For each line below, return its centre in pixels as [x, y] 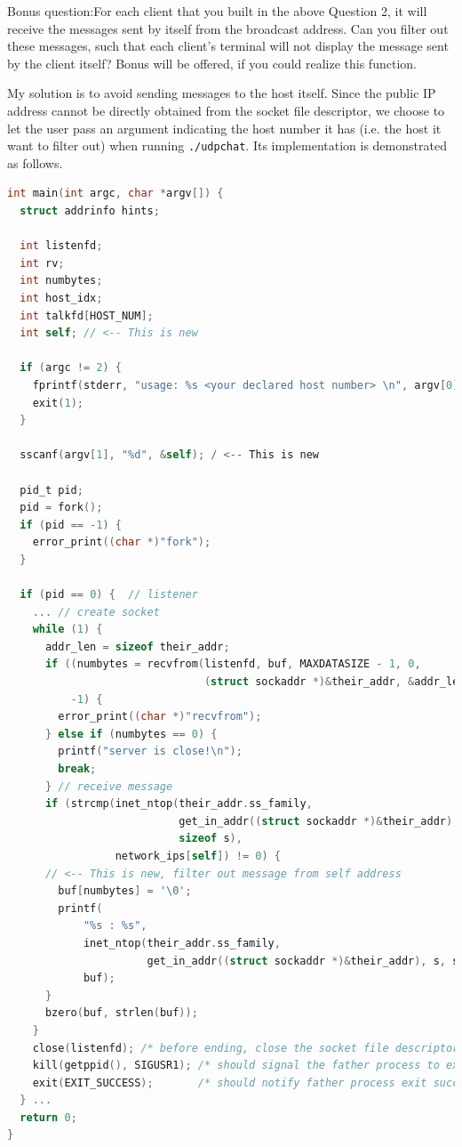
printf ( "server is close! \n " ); [150, 751]
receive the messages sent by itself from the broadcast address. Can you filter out [228, 28]
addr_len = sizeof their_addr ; [137, 646]
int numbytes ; [61, 281]
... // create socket [96, 612]
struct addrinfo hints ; [90, 211]
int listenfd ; [61, 246]
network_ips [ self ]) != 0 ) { [198, 856]
